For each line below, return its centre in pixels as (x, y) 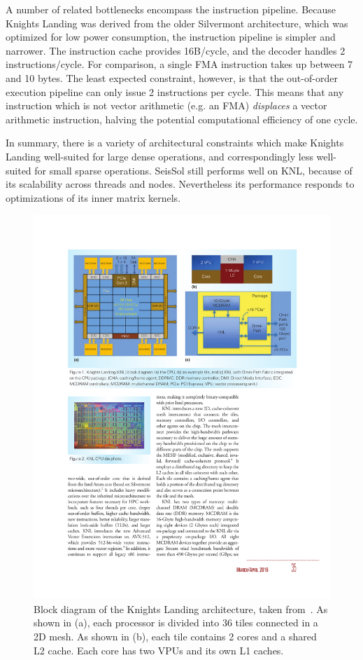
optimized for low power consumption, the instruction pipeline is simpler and (171, 37)
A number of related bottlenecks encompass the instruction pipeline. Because (171, 9)
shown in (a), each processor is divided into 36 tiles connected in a (176, 623)
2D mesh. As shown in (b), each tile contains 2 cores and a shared (175, 636)
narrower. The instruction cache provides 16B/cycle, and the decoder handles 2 (176, 50)
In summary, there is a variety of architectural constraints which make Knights (175, 143)
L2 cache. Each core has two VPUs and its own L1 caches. (159, 650)
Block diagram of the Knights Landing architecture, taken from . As (181, 609)
